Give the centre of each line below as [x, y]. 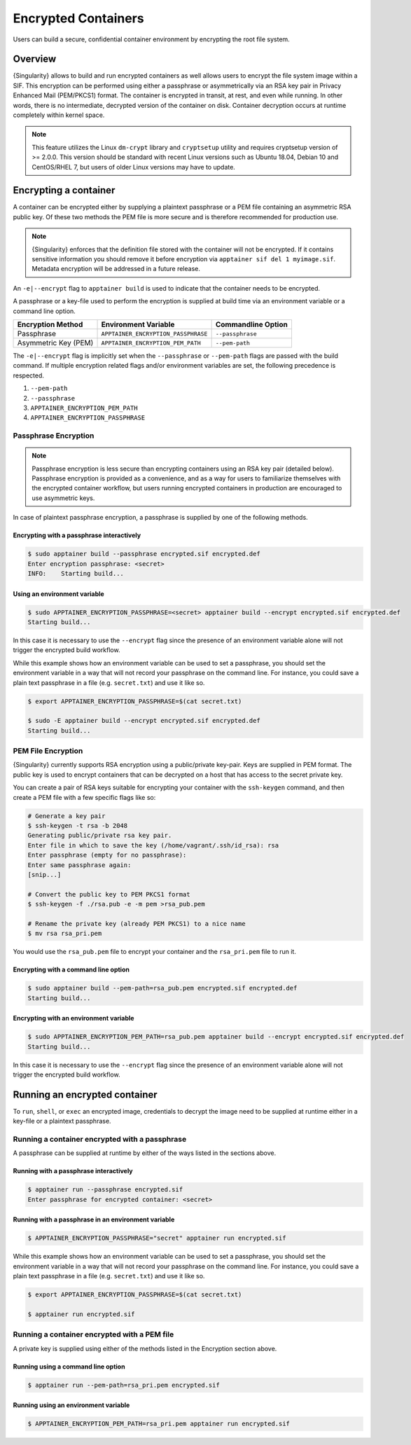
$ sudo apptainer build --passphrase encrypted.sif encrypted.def [144, 554]
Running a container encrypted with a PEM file [93, 1334]
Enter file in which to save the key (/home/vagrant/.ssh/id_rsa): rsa [153, 845]
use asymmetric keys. [63, 498]
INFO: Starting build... [76, 574]
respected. [29, 375]
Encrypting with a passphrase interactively [77, 535]
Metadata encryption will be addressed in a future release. [116, 269]
